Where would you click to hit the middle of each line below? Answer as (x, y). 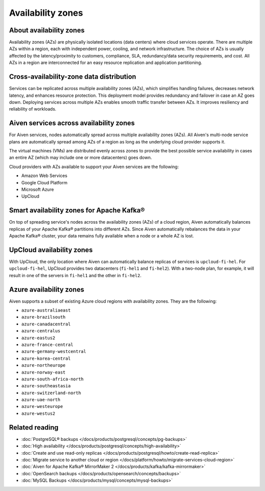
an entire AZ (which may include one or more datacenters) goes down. (80, 158)
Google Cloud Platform (44, 182)
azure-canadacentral (46, 324)
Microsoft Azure (38, 189)
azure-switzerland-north (51, 393)
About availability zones (47, 30)
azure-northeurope (43, 365)
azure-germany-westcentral (54, 352)
